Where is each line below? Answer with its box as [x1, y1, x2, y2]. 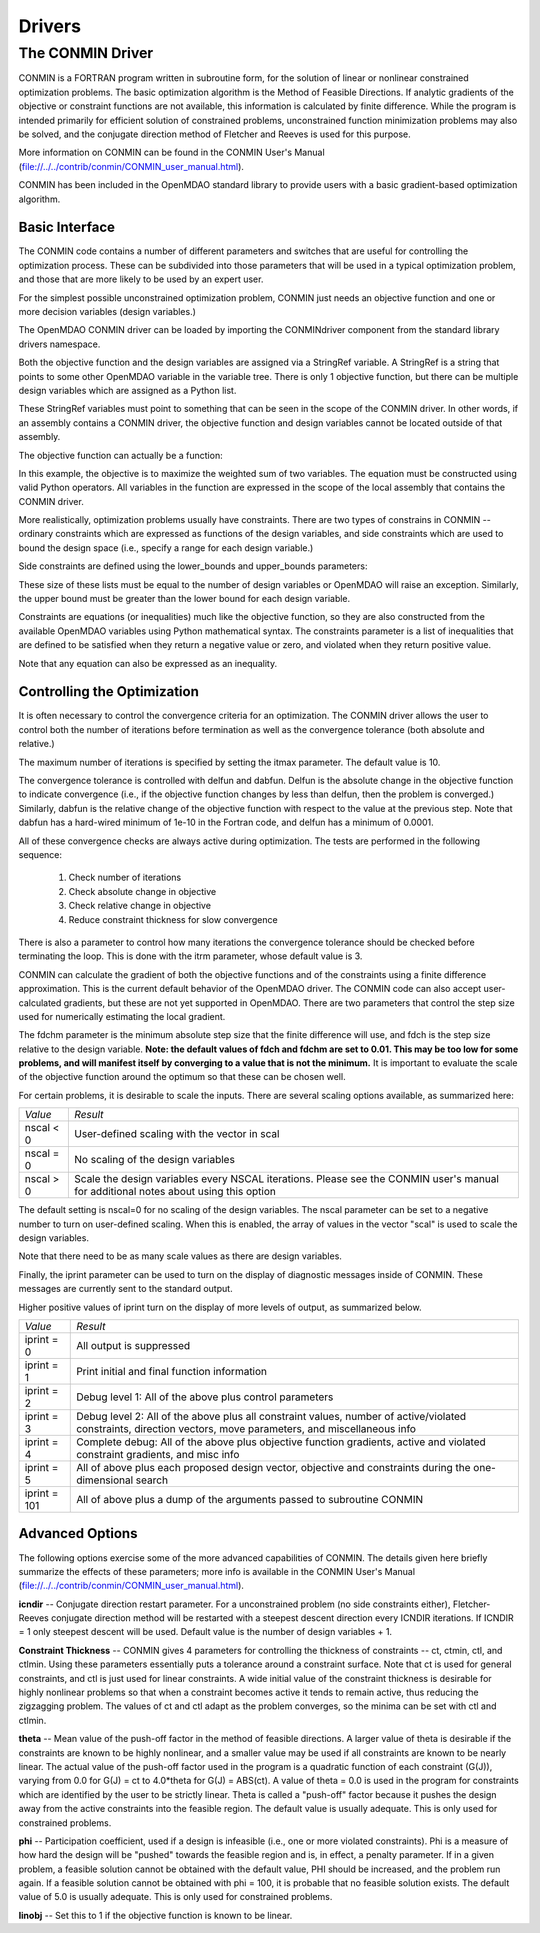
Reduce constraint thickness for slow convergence [68, 913, 279, 925]
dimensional [76, 1473, 134, 1487]
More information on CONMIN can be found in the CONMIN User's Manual [18, 146, 325, 159]
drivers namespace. [18, 338, 101, 350]
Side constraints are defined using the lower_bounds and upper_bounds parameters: [18, 560, 368, 572]
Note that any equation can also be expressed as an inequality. [18, 657, 278, 669]
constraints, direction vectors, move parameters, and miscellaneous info [76, 1421, 417, 1435]
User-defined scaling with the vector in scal [74, 1127, 280, 1141]
